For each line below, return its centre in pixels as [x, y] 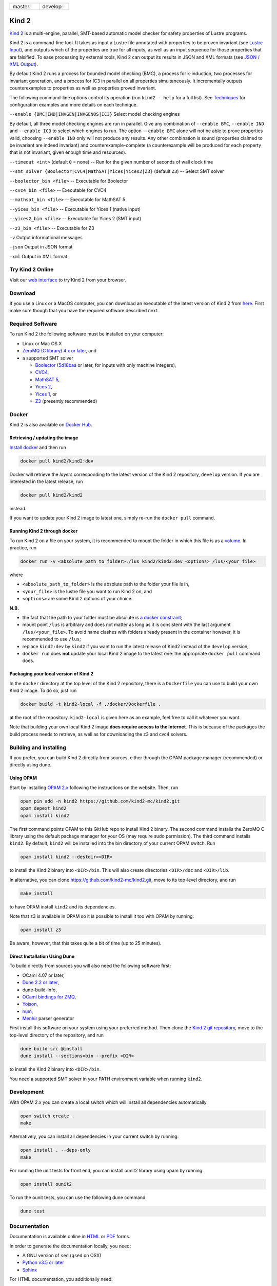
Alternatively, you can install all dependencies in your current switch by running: [94, 1136]
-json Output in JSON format [41, 247]
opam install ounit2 [46, 1184]
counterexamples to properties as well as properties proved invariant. [83, 88]
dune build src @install [52, 1049]
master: [22, 6]
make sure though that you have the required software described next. [84, 311]
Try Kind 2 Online [32, 270]
